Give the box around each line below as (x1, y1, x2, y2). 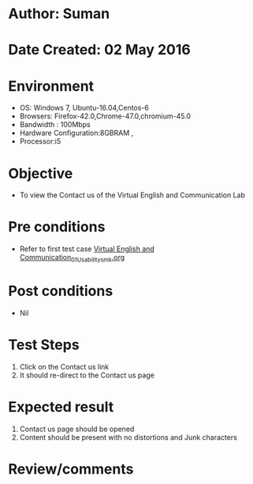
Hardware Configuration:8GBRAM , (19, 128, 134, 138)
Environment (8, 77, 95, 95)
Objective (8, 164, 73, 182)
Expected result (8, 398, 114, 416)
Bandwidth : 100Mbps (19, 120, 91, 129)
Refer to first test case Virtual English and (19, 244, 155, 253)
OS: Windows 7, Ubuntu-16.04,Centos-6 (19, 103, 150, 113)
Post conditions (8, 282, 113, 300)
